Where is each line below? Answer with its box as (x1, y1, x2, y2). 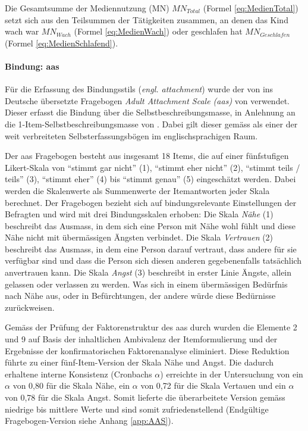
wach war (5, 25, 39, 38)
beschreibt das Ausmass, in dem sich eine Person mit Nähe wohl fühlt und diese (5, 219, 296, 232)
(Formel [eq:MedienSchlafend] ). (5, 36, 118, 49)
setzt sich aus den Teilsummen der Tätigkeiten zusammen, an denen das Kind (5, 13, 288, 26)
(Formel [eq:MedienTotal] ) (203, 2, 298, 14)
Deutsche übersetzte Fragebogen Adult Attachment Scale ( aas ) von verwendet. (5, 94, 290, 107)
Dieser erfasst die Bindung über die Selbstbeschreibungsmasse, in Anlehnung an (5, 106, 296, 118)
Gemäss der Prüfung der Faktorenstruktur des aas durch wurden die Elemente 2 (5, 321, 297, 333)
